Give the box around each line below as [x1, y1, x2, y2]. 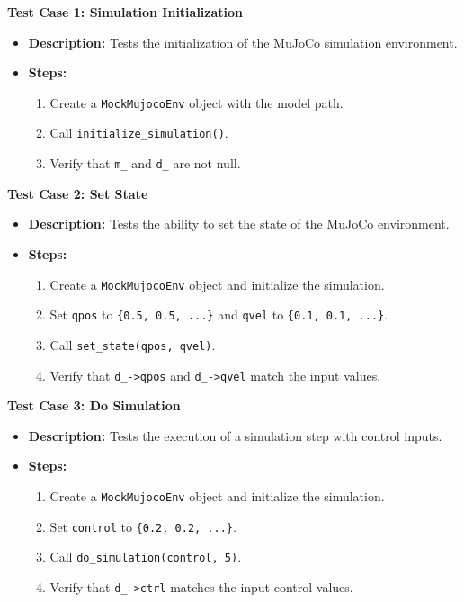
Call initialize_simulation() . [49, 123, 228, 142]
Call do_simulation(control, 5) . [49, 547, 242, 566]
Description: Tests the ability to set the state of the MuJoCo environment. [28, 214, 450, 233]
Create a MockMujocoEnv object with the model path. [49, 93, 344, 112]
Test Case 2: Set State [7, 184, 148, 202]
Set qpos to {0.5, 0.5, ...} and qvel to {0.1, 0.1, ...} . [49, 305, 388, 324]
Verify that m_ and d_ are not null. [49, 154, 241, 173]
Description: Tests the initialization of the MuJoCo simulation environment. [28, 32, 458, 51]
